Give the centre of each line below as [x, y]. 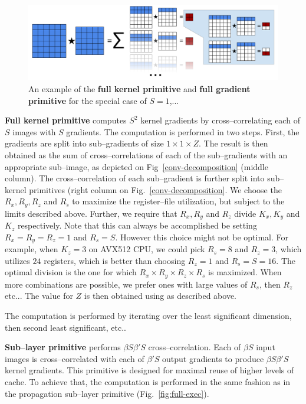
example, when [32, 249]
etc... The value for [39, 296]
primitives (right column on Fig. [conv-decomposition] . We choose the [155, 189]
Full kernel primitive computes [66, 120]
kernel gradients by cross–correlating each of [220, 120]
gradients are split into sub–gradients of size [84, 143]
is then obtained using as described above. [160, 296]
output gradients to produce [213, 358]
